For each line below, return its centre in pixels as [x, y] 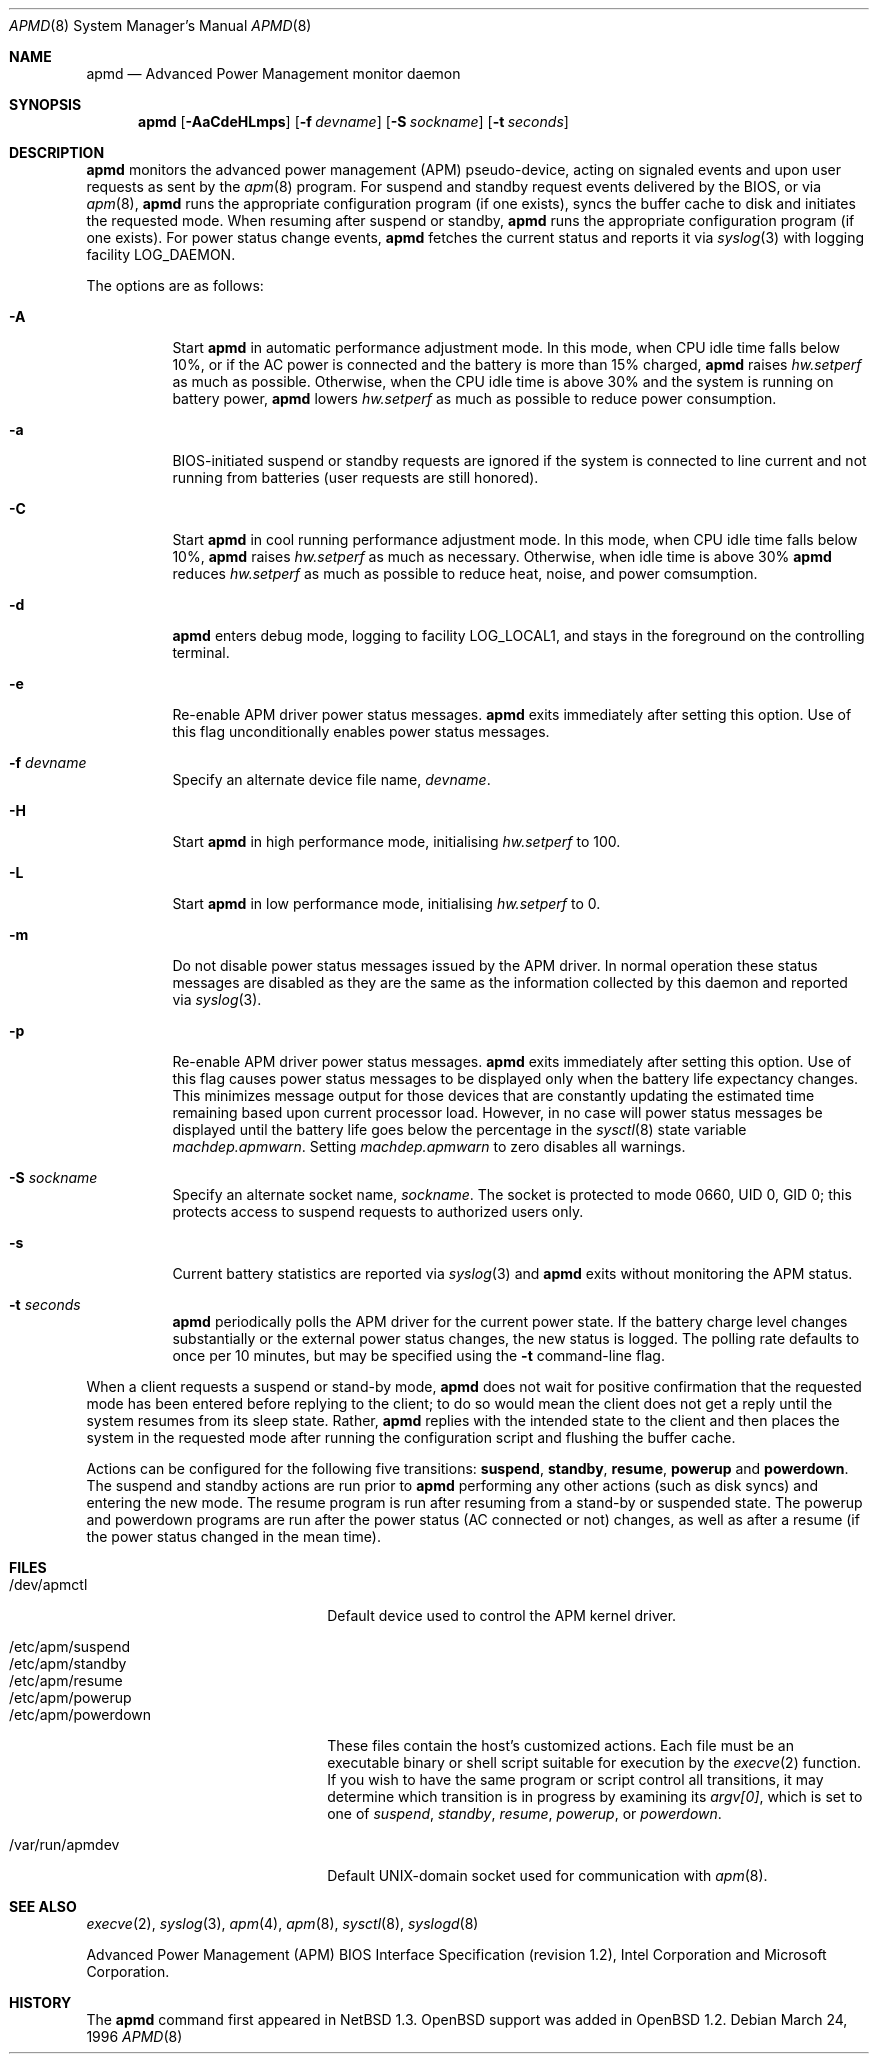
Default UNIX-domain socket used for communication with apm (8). [547, 1875]
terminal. [201, 652]
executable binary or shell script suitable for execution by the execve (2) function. [594, 1762]
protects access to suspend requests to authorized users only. [378, 1211]
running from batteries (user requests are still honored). [355, 477]
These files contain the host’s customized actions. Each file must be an [560, 1745]
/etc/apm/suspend [70, 1646]
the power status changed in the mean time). [233, 1536]
